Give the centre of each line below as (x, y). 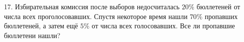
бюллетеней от (218, 6)
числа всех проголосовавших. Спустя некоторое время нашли (96, 16)
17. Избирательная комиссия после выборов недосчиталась (92, 6)
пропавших (221, 16)
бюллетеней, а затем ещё (41, 26)
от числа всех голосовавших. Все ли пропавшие (163, 26)
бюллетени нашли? (32, 35)
